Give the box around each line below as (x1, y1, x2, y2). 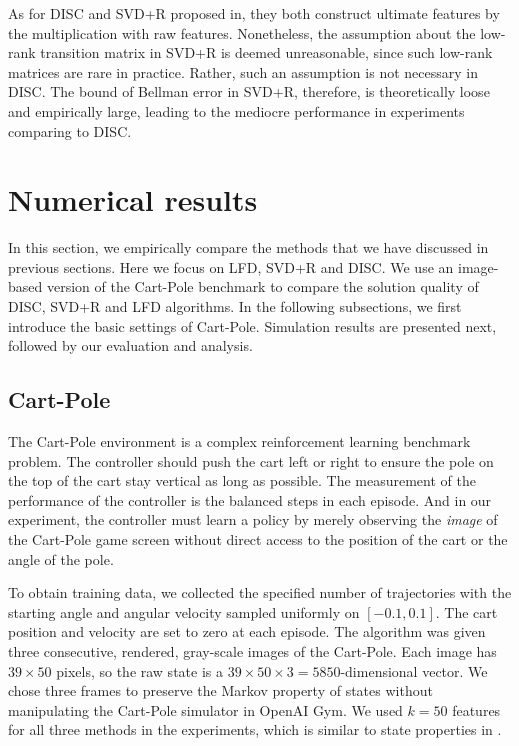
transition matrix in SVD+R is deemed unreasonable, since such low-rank (40, 42, 493, 63)
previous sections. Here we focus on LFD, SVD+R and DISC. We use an (8, 256, 454, 277)
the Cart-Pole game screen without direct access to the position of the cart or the (8, 529, 508, 550)
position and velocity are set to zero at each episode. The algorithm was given (8, 621, 486, 642)
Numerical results (8, 179, 258, 220)
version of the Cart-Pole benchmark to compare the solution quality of (46, 276, 479, 297)
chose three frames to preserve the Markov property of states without (8, 680, 433, 701)
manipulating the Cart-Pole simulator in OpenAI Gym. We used (8, 699, 403, 720)
